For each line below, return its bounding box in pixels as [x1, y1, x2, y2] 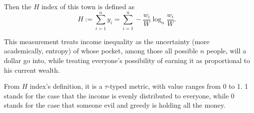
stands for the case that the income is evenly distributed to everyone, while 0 [4, 90, 234, 100]
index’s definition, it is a [30, 81, 103, 91]
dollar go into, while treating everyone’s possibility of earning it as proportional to [4, 55, 250, 65]
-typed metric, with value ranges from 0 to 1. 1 [107, 81, 248, 91]
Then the [4, 1, 31, 11]
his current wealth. [4, 65, 60, 75]
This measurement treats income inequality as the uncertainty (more [4, 36, 210, 46]
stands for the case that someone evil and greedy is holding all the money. [4, 100, 226, 110]
